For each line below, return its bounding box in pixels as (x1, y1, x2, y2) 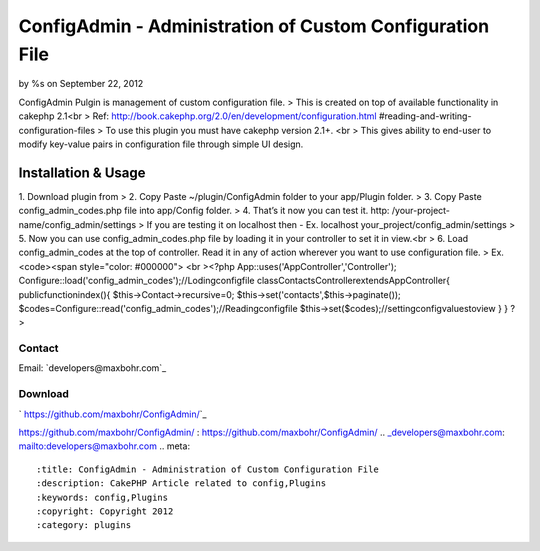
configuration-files (18, 124, 95, 136)
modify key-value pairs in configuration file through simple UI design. (18, 138, 304, 150)
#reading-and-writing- (378, 110, 472, 122)
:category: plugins (36, 520, 132, 531)
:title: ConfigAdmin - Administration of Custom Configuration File (36, 463, 379, 475)
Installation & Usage (18, 164, 146, 181)
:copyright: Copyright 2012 (36, 505, 174, 517)
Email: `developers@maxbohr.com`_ (18, 362, 167, 374)
